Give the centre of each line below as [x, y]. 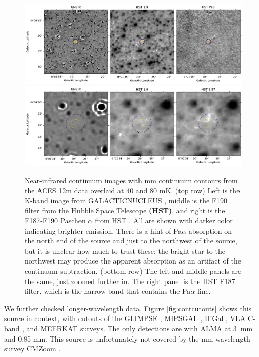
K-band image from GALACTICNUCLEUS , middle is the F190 [126, 200]
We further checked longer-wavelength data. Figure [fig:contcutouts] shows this [128, 308]
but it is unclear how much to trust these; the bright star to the [125, 250]
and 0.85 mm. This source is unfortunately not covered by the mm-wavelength [127, 338]
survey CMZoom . [33, 349]
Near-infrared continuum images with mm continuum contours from [131, 180]
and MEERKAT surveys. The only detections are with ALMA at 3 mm [140, 328]
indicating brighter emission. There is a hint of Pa [103, 230]
